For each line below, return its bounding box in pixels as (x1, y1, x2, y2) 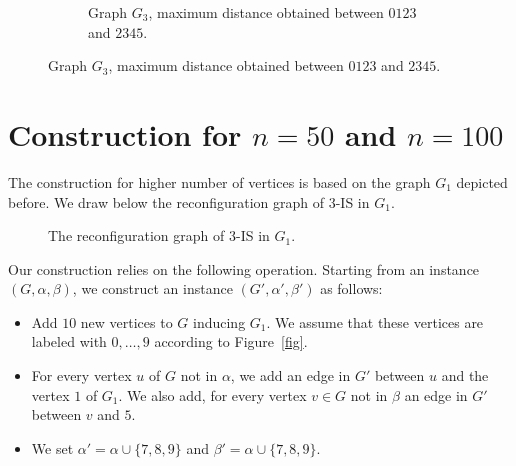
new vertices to (80, 311, 173, 332)
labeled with (31, 331, 107, 352)
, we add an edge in (230, 365, 351, 386)
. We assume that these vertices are (266, 311, 484, 332)
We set (31, 437, 74, 458)
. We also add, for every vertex (118, 384, 307, 405)
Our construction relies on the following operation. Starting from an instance (8, 258, 480, 279)
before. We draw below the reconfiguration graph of (8, 191, 325, 212)
